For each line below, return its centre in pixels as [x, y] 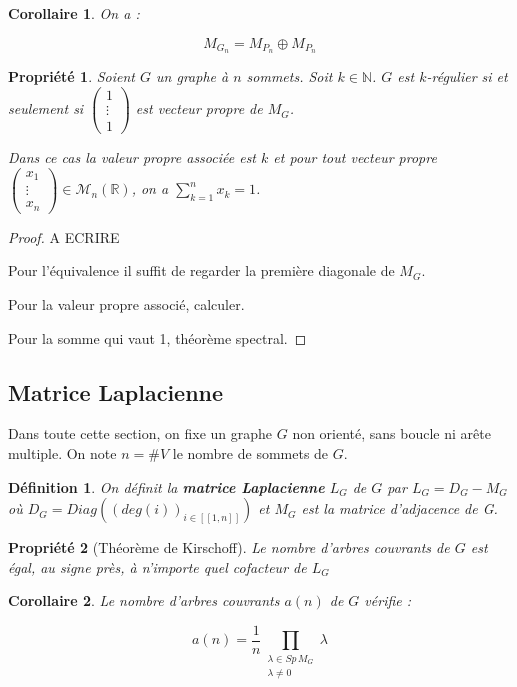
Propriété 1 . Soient [72, 76]
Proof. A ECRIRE [64, 236]
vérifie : [388, 600]
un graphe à [192, 76]
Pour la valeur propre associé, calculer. [126, 304]
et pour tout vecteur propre [355, 157]
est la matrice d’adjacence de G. [399, 508]
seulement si [46, 108]
